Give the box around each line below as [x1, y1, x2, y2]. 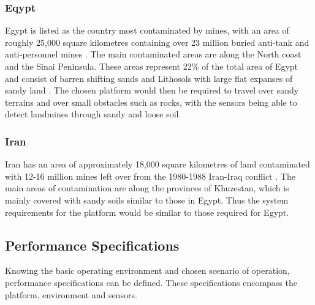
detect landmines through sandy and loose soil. [5, 108, 181, 120]
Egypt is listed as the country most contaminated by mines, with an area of [5, 24, 289, 37]
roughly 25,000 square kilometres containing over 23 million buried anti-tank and [5, 35, 309, 48]
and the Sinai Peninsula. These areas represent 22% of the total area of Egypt [5, 60, 298, 72]
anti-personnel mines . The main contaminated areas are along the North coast [5, 48, 302, 61]
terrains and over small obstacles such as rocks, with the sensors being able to [5, 95, 297, 108]
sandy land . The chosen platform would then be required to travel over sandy [5, 84, 299, 97]
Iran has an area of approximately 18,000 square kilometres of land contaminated [5, 158, 310, 171]
